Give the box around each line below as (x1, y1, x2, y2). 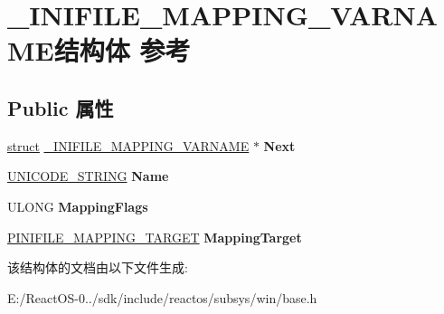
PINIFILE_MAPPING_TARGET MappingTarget (7, 227, 302, 246)
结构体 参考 (53, 32, 191, 69)
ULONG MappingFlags (7, 196, 148, 215)
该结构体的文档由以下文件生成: (7, 258, 188, 277)
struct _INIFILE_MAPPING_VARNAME (7, 136, 250, 155)
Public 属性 (7, 93, 114, 121)
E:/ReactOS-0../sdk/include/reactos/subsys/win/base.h (7, 288, 317, 307)
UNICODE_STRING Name (7, 167, 169, 186)
